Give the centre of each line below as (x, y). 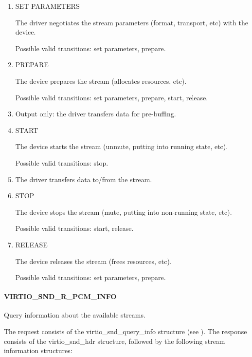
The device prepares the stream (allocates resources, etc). (101, 81)
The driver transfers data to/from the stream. (84, 179)
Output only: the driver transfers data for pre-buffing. (96, 114)
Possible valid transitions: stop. (62, 162)
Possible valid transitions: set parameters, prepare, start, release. (112, 97)
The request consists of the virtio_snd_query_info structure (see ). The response (126, 331)
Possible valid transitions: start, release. (74, 228)
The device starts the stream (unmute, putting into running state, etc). (122, 146)
